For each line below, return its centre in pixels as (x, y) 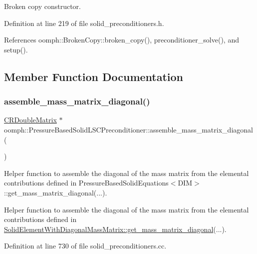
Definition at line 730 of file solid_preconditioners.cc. (85, 246)
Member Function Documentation (94, 76)
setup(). (16, 49)
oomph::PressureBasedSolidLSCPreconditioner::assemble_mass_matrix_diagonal (128, 129)
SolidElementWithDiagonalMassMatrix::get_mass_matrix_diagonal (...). (115, 229)
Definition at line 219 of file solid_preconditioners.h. (84, 23)
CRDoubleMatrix (30, 120)
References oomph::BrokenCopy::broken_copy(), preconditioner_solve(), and (122, 40)
